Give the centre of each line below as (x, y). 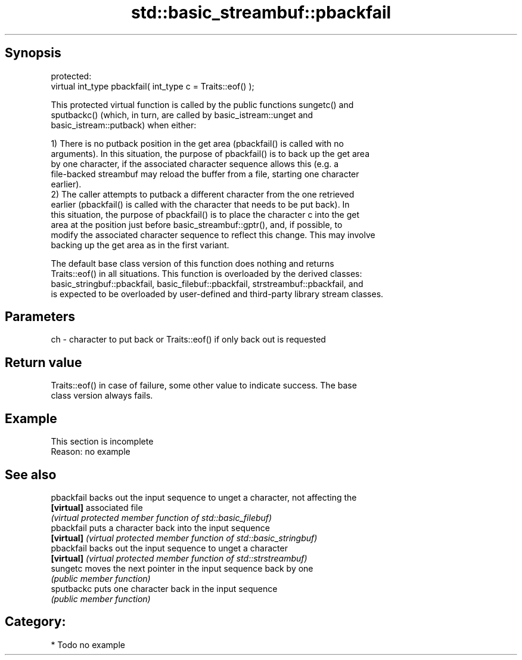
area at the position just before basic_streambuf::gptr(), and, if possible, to (197, 224)
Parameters (40, 317)
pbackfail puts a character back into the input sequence (160, 528)
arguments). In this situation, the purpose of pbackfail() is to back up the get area (210, 153)
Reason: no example (91, 452)
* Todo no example (88, 644)
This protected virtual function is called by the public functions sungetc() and (202, 104)
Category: (35, 622)
